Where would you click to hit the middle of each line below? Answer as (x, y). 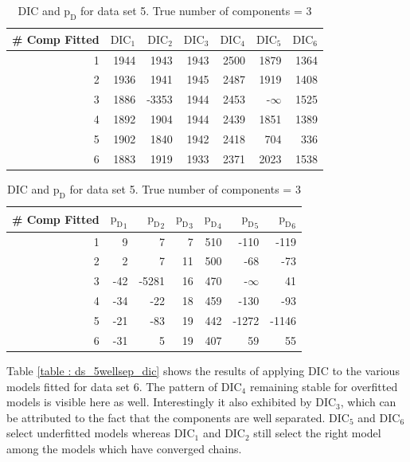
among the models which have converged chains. (124, 448)
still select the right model (317, 433)
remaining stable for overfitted (324, 386)
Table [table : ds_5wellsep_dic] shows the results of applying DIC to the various (203, 370)
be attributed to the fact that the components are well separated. (166, 417)
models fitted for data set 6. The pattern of (112, 386)
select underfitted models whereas (89, 433)
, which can (368, 402)
